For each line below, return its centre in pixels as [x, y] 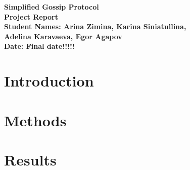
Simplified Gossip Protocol [52, 7]
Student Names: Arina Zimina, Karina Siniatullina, [95, 26]
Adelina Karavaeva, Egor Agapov [63, 36]
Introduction [49, 81]
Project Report [31, 16]
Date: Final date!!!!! [39, 46]
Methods [35, 120]
